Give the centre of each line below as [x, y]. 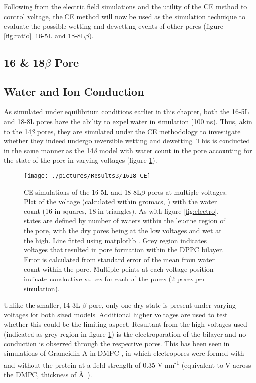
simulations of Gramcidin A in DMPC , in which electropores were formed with [124, 353]
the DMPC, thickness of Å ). [48, 374]
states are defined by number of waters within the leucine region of [125, 221]
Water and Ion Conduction [74, 91]
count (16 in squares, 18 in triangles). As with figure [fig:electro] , [121, 211]
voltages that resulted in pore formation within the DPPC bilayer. [124, 250]
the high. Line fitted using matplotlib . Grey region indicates [115, 240]
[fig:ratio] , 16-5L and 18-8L [45, 35]
